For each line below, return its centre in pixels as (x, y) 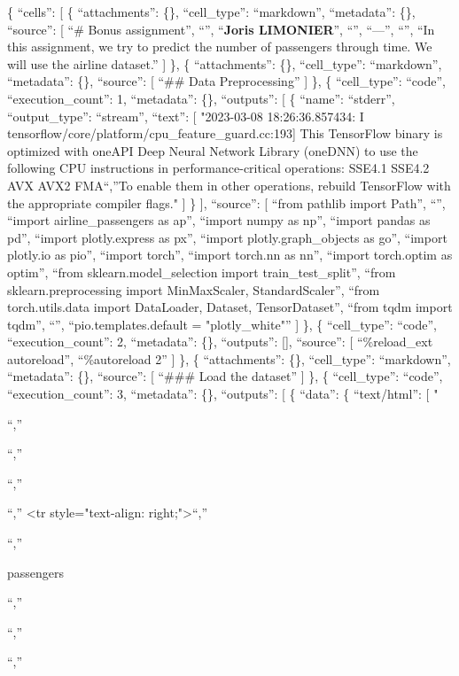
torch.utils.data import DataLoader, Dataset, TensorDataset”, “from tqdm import (230, 307)
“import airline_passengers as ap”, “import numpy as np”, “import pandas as (219, 220)
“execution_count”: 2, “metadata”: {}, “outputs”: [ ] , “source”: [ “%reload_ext (220, 342)
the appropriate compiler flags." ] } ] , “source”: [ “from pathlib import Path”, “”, (226, 202)
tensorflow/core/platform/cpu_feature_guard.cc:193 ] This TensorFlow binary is (225, 133)
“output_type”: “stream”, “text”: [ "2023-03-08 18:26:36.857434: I (186, 116)
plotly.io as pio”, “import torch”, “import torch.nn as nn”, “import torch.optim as (230, 255)
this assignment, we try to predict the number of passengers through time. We (220, 47)
